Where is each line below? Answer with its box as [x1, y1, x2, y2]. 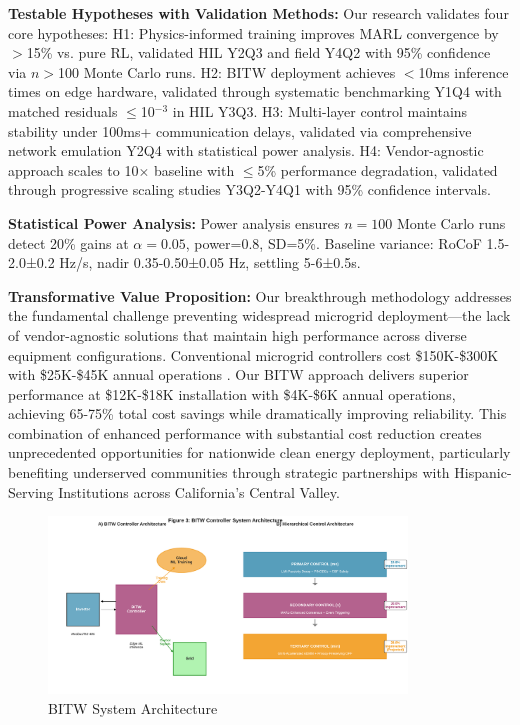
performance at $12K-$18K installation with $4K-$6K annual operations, [8, 383, 456, 404]
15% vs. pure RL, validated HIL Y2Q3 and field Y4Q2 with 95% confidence [26, 42, 491, 63]
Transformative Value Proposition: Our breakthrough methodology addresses [8, 285, 512, 306]
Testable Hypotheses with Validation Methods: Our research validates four [8, 3, 509, 23]
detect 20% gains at [8, 232, 129, 253]
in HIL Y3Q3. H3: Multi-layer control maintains [172, 100, 468, 121]
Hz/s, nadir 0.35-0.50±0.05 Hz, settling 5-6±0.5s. [59, 252, 361, 273]
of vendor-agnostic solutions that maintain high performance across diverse [8, 324, 467, 345]
